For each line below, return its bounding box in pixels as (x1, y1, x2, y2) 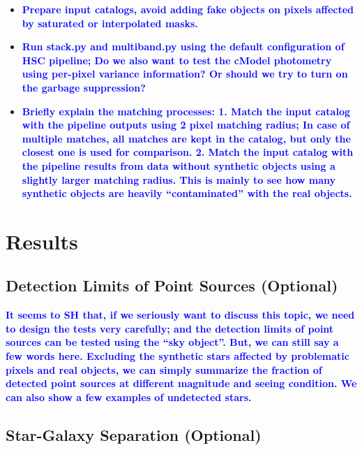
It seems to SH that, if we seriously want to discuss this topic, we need (6, 307, 355, 322)
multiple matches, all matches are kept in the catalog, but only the (22, 131, 351, 145)
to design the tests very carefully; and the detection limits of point (6, 321, 334, 335)
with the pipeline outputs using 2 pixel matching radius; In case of (22, 117, 350, 132)
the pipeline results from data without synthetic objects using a (22, 158, 335, 173)
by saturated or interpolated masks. (22, 15, 198, 30)
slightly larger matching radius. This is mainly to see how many (22, 172, 335, 187)
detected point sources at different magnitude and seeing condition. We (6, 376, 357, 391)
